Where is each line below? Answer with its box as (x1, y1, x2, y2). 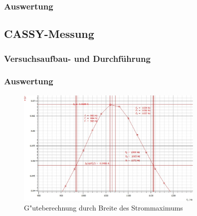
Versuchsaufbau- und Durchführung (4, 52, 151, 64)
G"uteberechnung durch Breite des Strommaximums (24, 203, 183, 213)
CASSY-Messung (4, 26, 94, 41)
